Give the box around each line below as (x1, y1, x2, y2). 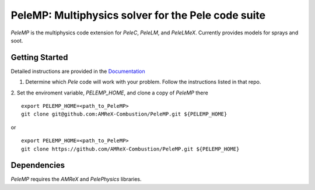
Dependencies (10, 160, 65, 170)
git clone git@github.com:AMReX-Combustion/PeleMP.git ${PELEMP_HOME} (21, 111, 228, 118)
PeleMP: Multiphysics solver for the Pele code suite (10, 9, 265, 22)
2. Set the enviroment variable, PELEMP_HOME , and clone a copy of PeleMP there (10, 89, 208, 96)
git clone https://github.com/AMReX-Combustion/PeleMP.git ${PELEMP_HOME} (21, 146, 240, 152)
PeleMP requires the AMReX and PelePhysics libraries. (10, 175, 142, 183)
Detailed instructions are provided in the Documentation (10, 68, 145, 75)
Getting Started (10, 52, 68, 62)
